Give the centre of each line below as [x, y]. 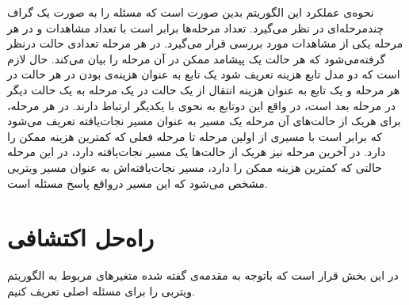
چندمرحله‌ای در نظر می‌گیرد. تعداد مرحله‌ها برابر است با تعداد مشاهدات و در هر [196, 27]
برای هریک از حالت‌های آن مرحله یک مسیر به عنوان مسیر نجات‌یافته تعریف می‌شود [204, 121]
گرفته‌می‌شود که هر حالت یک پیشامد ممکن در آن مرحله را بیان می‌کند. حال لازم [197, 58]
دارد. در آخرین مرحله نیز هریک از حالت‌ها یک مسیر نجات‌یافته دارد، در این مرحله [197, 152]
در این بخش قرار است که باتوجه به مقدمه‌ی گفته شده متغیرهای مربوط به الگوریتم [203, 275]
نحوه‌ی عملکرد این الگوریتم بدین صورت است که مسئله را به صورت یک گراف [191, 12]
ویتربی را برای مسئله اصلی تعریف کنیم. [101, 290]
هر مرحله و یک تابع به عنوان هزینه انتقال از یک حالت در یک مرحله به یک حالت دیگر [204, 89]
